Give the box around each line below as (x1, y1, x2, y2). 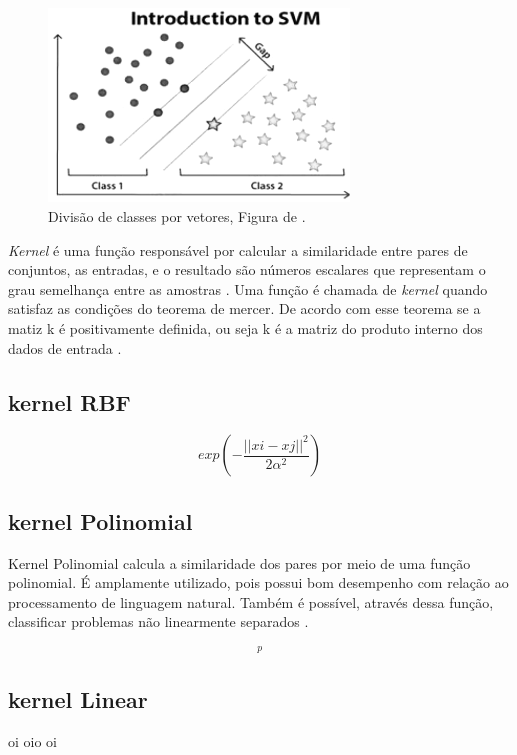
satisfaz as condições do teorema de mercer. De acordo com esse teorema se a (8, 298, 481, 319)
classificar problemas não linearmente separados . (8, 611, 309, 632)
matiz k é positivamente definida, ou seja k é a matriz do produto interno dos (8, 317, 483, 338)
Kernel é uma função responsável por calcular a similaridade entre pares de (8, 239, 468, 260)
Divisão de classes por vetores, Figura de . (48, 206, 306, 226)
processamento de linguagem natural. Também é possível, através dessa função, (8, 591, 494, 612)
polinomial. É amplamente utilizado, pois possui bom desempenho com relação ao (8, 572, 509, 593)
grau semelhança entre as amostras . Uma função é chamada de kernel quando (8, 278, 488, 299)
